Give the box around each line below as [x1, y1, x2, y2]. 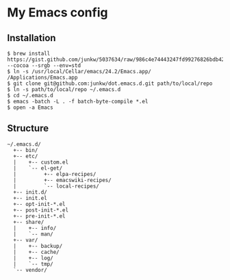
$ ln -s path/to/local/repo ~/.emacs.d [7, 86, 121, 93]
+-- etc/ [13, 153, 38, 160]
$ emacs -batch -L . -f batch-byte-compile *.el [7, 98, 149, 105]
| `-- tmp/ [13, 260, 53, 268]
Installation [7, 32, 56, 44]
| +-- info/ [13, 225, 57, 231]
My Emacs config [7, 5, 108, 21]
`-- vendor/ [13, 266, 48, 273]
